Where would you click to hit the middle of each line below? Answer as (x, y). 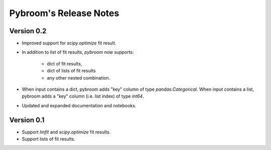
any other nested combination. (79, 78)
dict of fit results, (64, 63)
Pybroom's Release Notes (64, 13)
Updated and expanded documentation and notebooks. (79, 105)
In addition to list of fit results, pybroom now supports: (78, 52)
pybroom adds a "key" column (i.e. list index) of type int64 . (83, 96)
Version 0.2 (28, 31)
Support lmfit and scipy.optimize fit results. (66, 132)
